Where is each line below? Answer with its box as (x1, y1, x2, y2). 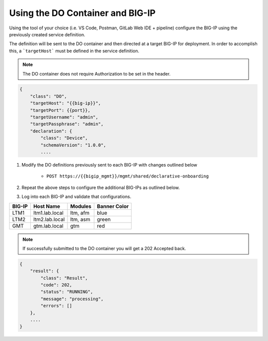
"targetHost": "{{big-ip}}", (30, 100, 101, 106)
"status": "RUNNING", (40, 289, 93, 295)
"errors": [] (40, 303, 72, 309)
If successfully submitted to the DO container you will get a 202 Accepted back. (22, 245, 186, 251)
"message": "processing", (40, 296, 104, 302)
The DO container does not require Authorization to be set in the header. (22, 71, 171, 77)
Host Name (33, 203, 61, 210)
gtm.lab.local (33, 222, 64, 229)
